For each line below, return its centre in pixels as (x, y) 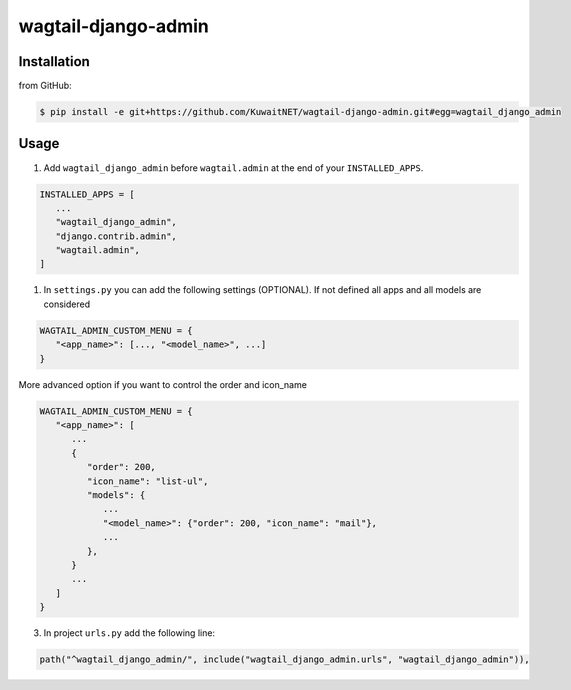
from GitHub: (45, 86)
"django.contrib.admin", (116, 236)
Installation (54, 61)
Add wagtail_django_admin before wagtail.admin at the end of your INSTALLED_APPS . (233, 167)
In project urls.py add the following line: (129, 633)
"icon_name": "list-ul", (147, 481)
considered (66, 304)
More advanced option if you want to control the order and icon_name (162, 384)
